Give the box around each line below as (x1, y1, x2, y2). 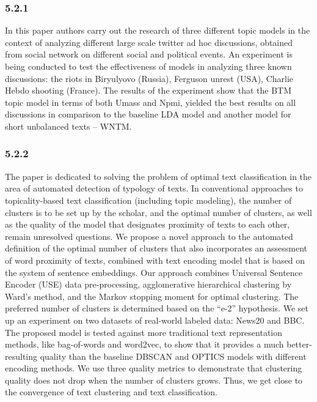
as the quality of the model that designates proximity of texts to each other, (5, 218, 290, 231)
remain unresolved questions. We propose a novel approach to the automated (5, 229, 293, 242)
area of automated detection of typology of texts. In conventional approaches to (5, 182, 303, 195)
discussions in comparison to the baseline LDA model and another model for (5, 108, 291, 121)
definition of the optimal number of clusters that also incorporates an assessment (5, 242, 308, 255)
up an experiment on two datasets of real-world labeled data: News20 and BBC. (5, 313, 305, 326)
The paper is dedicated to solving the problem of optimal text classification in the (5, 169, 312, 182)
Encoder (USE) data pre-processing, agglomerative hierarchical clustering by (5, 278, 292, 291)
